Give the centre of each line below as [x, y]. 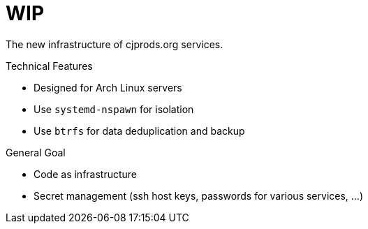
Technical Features [49, 66]
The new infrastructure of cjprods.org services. [115, 44]
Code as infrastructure [86, 174]
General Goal [36, 152]
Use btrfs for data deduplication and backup [139, 131]
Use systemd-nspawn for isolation [114, 109]
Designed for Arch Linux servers [108, 87]
